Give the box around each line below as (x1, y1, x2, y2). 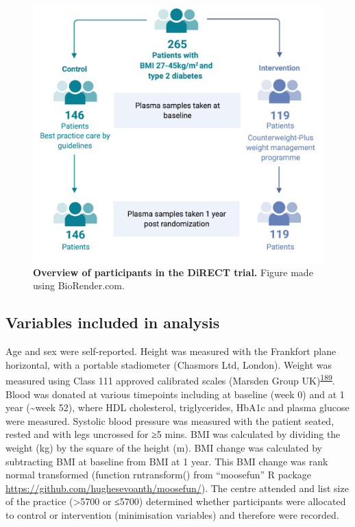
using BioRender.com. (33, 278, 125, 293)
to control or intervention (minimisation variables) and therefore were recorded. (5, 507, 339, 522)
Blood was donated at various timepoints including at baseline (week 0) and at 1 (5, 387, 345, 401)
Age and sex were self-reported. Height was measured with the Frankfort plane (5, 344, 336, 358)
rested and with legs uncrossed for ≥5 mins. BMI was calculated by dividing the (5, 427, 341, 441)
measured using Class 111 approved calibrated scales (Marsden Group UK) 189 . (5, 371, 335, 387)
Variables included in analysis (5, 312, 220, 333)
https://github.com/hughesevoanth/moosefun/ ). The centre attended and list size (5, 480, 349, 495)
